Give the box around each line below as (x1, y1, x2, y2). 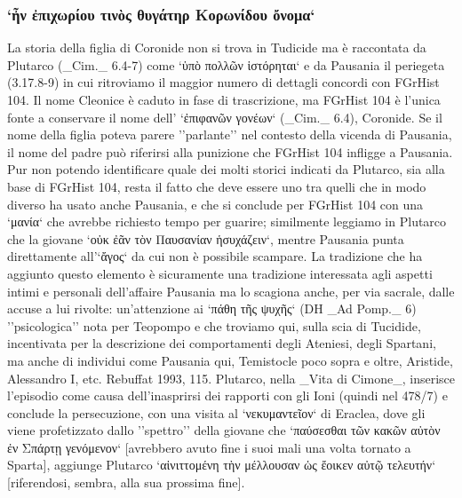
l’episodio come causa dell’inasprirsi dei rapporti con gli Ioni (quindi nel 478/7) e (7, 386, 448, 405)
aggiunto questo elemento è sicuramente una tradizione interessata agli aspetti (7, 264, 433, 282)
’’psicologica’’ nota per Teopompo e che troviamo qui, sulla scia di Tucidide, (7, 316, 421, 335)
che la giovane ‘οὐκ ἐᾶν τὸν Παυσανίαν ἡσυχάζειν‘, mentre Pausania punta (7, 229, 404, 248)
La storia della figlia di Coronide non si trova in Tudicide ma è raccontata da (7, 38, 426, 57)
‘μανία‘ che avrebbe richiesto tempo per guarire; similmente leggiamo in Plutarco (7, 212, 447, 231)
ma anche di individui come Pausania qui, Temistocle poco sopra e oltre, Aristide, (7, 351, 453, 369)
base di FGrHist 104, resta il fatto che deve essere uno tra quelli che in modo (7, 177, 426, 195)
